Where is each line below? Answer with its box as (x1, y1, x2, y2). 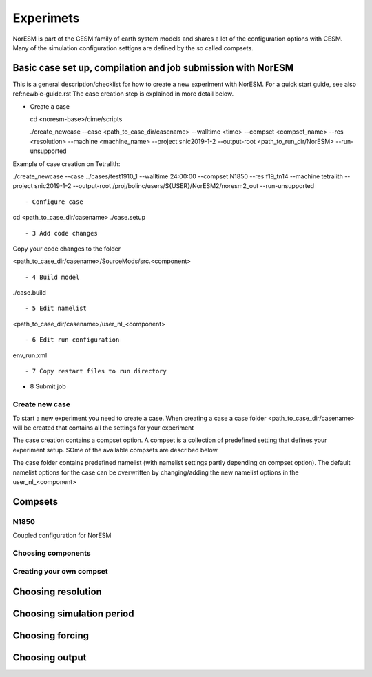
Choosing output (12, 652, 87, 664)
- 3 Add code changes (25, 229, 98, 237)
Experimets (12, 10, 80, 25)
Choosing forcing (12, 630, 90, 642)
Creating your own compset (12, 567, 108, 576)
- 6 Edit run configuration (25, 336, 120, 344)
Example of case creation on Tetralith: (12, 159, 121, 168)
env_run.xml (12, 351, 48, 360)
